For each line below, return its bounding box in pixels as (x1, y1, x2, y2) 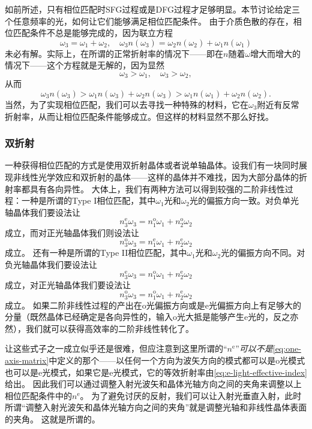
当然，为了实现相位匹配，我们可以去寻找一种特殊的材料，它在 (5, 98, 248, 111)
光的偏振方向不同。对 (221, 246, 305, 259)
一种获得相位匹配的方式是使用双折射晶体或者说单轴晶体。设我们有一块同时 (5, 159, 299, 171)
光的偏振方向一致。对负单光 (190, 194, 299, 207)
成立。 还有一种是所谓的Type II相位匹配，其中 (5, 246, 187, 259)
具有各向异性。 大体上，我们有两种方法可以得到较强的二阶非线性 (29, 182, 285, 195)
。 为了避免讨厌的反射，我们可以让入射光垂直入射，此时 (80, 389, 302, 401)
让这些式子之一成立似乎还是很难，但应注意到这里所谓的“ (5, 342, 227, 355)
